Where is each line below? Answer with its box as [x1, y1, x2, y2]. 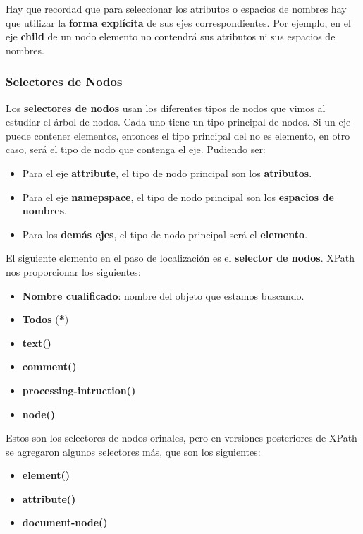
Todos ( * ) [22, 312, 69, 327]
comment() [22, 359, 77, 374]
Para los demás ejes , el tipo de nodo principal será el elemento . [22, 226, 308, 241]
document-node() [22, 515, 108, 530]
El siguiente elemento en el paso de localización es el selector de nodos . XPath [6, 250, 355, 265]
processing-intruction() [22, 382, 136, 397]
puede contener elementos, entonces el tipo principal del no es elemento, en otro [6, 128, 350, 142]
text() [22, 335, 51, 350]
